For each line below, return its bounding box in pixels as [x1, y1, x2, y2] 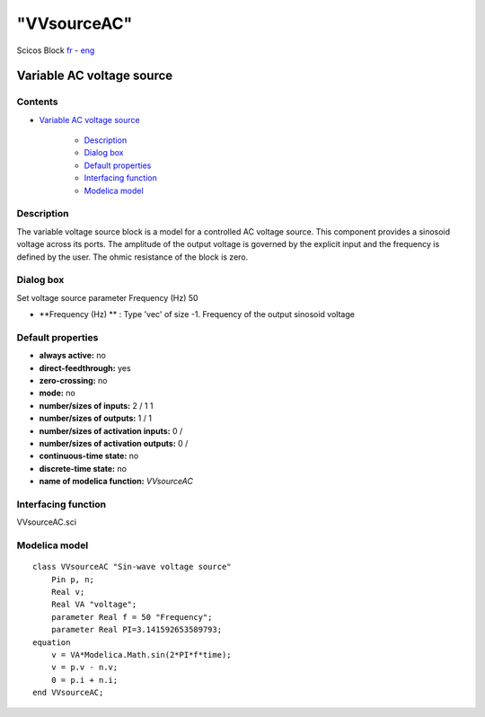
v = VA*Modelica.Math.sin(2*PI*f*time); [50, 650, 233, 659]
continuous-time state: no [39, 450, 139, 462]
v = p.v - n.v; [50, 662, 119, 673]
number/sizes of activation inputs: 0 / [39, 425, 183, 436]
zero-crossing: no [39, 376, 108, 386]
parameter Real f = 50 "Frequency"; [50, 612, 213, 622]
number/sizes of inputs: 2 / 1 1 [39, 400, 154, 411]
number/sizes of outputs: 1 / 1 [39, 413, 153, 424]
